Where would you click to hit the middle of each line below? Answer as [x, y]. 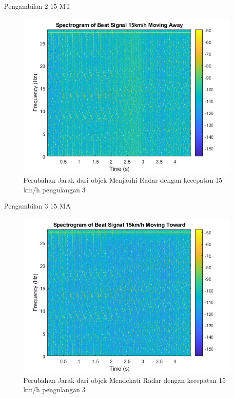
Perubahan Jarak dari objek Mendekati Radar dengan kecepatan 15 [125, 380]
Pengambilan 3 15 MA [38, 206]
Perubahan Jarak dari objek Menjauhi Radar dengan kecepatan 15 [123, 180]
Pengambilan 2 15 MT [37, 6]
